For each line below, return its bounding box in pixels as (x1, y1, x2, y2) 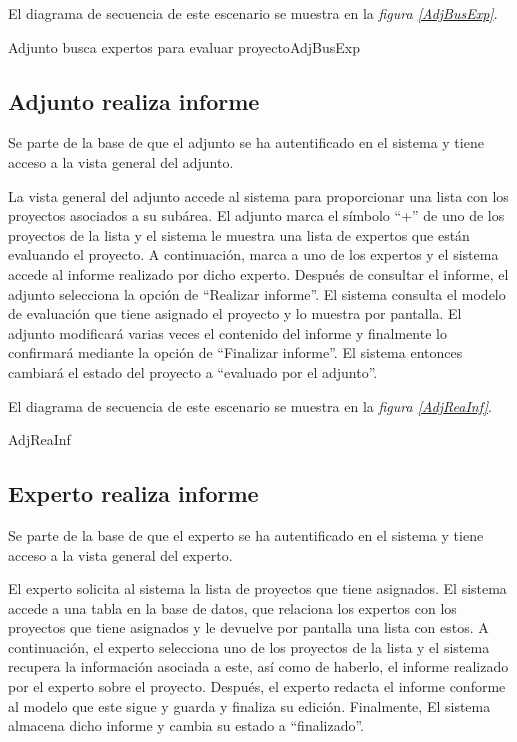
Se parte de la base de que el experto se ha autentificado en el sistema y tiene (8, 524, 484, 545)
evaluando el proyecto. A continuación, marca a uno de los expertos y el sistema (8, 244, 499, 265)
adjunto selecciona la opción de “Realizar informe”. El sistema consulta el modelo (8, 283, 506, 304)
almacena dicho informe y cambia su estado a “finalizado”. (8, 715, 365, 736)
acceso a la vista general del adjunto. (8, 151, 234, 172)
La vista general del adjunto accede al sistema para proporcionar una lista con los (8, 185, 509, 206)
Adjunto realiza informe (8, 85, 260, 116)
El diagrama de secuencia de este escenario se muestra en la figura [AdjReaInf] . (8, 395, 492, 416)
